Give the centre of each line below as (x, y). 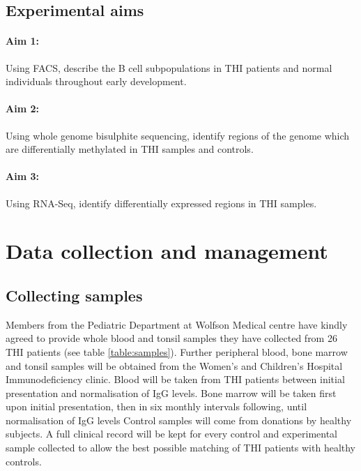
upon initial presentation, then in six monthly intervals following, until (156, 406)
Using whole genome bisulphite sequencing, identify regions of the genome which (178, 135)
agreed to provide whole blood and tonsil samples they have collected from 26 (171, 338)
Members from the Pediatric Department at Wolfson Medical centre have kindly (177, 324)
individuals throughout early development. (96, 81)
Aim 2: (22, 109)
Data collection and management (167, 251)
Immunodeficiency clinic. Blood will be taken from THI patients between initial (175, 379)
